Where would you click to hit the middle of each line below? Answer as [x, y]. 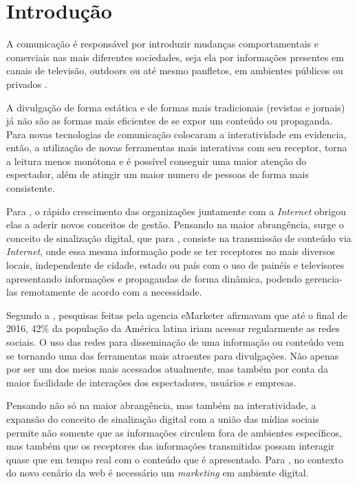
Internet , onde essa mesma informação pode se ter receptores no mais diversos [171, 251]
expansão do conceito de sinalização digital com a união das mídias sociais [163, 418]
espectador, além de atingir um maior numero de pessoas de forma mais [158, 174]
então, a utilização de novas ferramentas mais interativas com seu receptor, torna [177, 147]
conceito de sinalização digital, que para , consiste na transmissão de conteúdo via [179, 238]
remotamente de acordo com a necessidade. [111, 292]
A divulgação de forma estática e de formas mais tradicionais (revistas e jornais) [176, 107]
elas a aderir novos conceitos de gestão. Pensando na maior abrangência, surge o [175, 224]
